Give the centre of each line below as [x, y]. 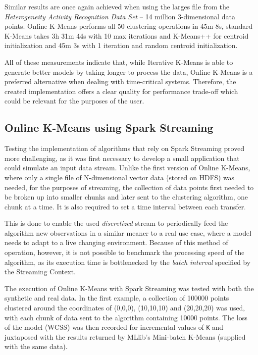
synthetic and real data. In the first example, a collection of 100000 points [117, 298]
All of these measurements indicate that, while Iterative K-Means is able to [119, 62]
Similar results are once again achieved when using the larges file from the [117, 6]
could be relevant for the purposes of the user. [74, 101]
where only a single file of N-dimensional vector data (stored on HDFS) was [119, 177]
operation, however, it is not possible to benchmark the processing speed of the [125, 252]
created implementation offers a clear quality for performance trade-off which [121, 91]
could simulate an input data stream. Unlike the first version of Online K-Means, [127, 168]
